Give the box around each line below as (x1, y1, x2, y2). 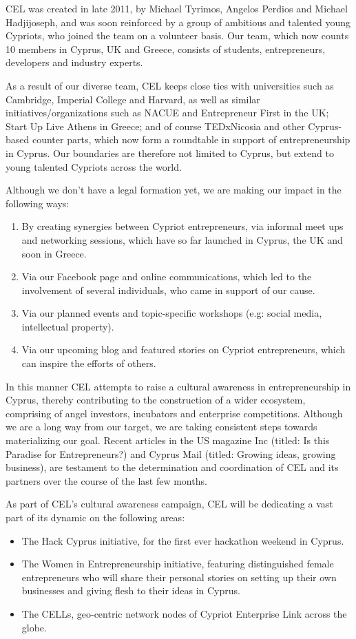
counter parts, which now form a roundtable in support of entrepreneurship (32, 132, 350, 147)
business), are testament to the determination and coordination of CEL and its (6, 460, 339, 474)
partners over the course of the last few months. (6, 473, 207, 488)
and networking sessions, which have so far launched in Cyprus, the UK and (21, 232, 343, 247)
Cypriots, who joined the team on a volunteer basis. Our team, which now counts (6, 28, 349, 43)
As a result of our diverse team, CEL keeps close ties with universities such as (6, 78, 334, 92)
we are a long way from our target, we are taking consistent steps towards (6, 419, 317, 434)
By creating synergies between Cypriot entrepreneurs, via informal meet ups (21, 219, 344, 233)
